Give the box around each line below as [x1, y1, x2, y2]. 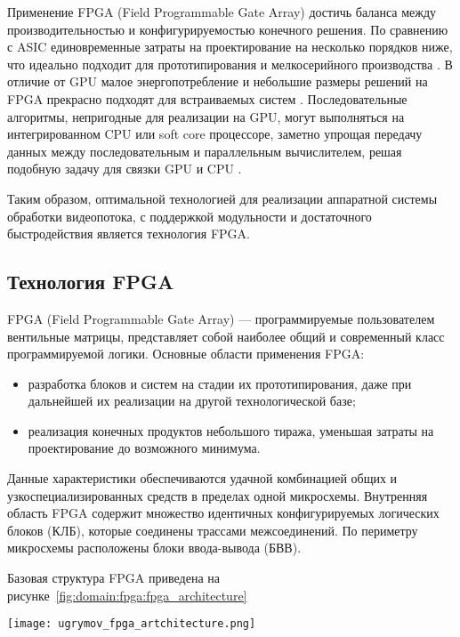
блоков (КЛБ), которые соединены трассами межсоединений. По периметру [7, 520, 418, 539]
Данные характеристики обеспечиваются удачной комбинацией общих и [7, 469, 398, 488]
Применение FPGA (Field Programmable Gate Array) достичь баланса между [7, 3, 437, 20]
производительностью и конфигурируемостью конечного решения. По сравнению [7, 20, 448, 38]
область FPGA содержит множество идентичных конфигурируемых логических [7, 504, 440, 522]
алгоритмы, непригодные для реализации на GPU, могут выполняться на [7, 107, 405, 125]
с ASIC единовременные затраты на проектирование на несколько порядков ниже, [7, 37, 453, 56]
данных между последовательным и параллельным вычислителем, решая [7, 141, 402, 160]
